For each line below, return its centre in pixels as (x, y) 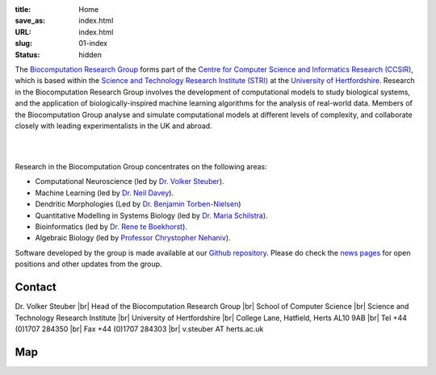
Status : (27, 54)
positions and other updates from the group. (88, 264)
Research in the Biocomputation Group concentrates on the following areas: (141, 167)
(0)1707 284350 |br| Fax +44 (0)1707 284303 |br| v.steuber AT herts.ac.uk (139, 329)
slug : (23, 44)
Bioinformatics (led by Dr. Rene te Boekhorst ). (111, 227)
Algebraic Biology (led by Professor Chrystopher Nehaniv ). (133, 238)
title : (23, 9)
